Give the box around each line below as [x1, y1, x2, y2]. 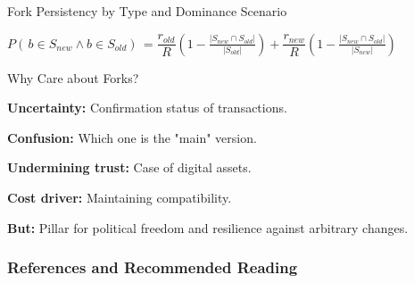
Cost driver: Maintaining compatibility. [7, 187, 232, 206]
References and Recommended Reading [7, 256, 298, 279]
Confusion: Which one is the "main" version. [7, 128, 257, 146]
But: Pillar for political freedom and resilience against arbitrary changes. [7, 218, 409, 237]
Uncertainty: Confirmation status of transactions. [7, 98, 287, 117]
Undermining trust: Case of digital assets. [7, 158, 252, 177]
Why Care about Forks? [7, 68, 139, 87]
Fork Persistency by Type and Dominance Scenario [7, 2, 287, 20]
